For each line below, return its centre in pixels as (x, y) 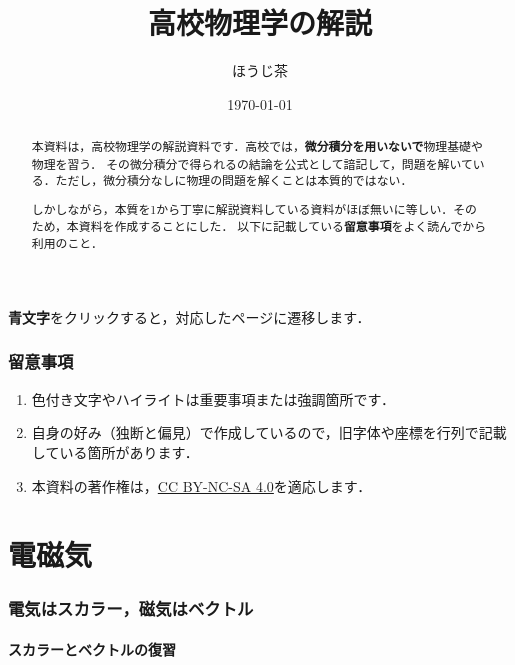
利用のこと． (67, 243)
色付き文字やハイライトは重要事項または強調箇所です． (213, 398)
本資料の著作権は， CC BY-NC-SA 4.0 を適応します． (201, 485)
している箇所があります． (115, 451)
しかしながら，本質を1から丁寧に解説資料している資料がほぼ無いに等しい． (242, 208)
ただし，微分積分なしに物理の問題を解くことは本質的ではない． (234, 180)
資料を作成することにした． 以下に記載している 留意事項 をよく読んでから (282, 226)
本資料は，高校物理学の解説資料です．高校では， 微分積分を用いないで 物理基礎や (257, 147)
